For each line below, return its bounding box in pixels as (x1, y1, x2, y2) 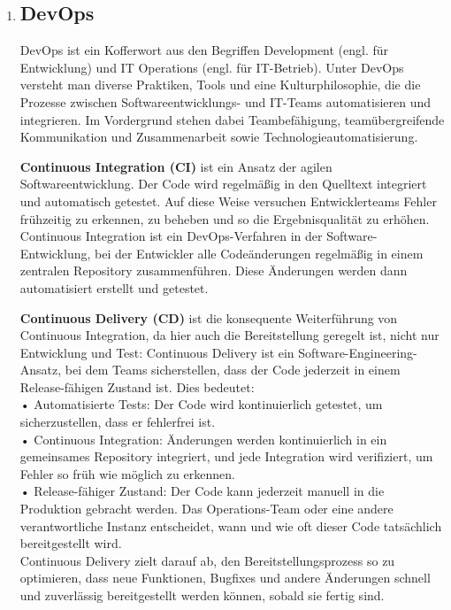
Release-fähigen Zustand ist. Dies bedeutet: (19, 377, 255, 396)
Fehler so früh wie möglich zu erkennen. (19, 464, 235, 483)
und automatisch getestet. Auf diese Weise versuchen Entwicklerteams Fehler (19, 191, 437, 210)
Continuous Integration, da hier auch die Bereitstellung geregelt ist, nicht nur (19, 326, 440, 344)
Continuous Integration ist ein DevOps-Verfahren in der (19, 227, 323, 245)
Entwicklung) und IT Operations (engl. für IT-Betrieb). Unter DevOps (19, 58, 404, 76)
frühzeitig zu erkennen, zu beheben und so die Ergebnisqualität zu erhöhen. (19, 209, 430, 228)
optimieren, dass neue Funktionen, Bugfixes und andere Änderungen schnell (19, 568, 431, 587)
